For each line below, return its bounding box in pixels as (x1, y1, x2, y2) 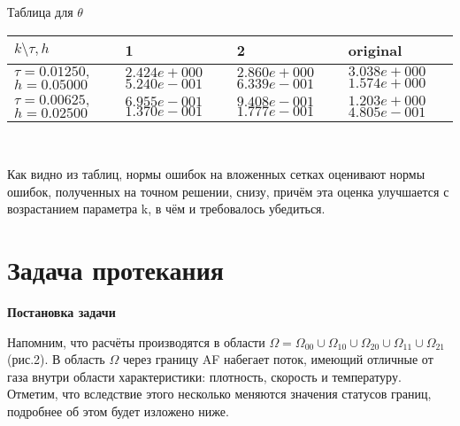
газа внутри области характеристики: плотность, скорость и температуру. (7, 367, 402, 385)
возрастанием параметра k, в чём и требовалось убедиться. (7, 199, 326, 218)
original (348, 39, 402, 60)
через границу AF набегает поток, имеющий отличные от (122, 350, 433, 368)
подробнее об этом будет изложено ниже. (7, 402, 229, 421)
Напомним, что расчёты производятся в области (7, 332, 265, 351)
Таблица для (7, 3, 73, 20)
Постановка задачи (7, 303, 116, 321)
